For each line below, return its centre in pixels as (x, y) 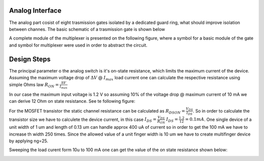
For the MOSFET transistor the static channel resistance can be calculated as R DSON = (97, 111)
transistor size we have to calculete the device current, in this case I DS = (83, 120)
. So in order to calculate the (221, 111)
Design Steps (30, 59)
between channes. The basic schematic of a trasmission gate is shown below (87, 29)
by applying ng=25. (29, 141)
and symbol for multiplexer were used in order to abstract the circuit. (78, 45)
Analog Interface (35, 11)
